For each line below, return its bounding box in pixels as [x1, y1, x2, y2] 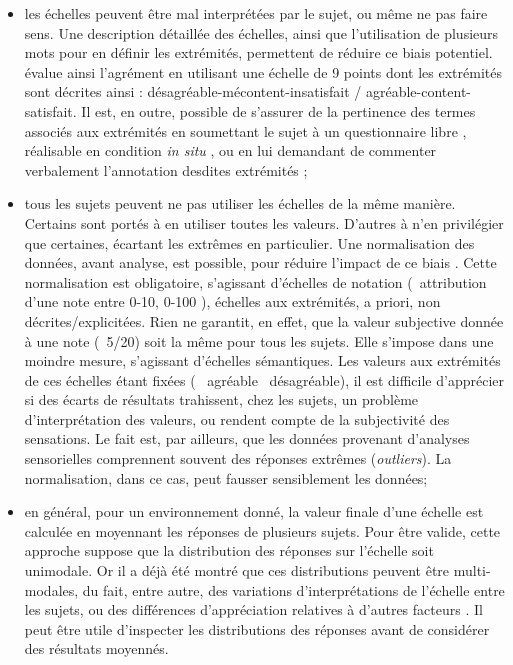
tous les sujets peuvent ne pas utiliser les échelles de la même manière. [24, 193, 456, 214]
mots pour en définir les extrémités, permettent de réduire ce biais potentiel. [24, 42, 493, 63]
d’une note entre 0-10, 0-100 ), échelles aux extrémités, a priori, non [24, 291, 441, 312]
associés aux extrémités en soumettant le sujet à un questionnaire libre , [24, 120, 467, 141]
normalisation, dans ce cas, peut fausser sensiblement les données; [24, 467, 428, 488]
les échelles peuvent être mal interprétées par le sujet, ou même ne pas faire [24, 3, 488, 23]
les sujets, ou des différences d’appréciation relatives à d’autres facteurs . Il [24, 599, 483, 620]
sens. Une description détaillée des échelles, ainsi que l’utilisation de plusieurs [24, 22, 499, 43]
